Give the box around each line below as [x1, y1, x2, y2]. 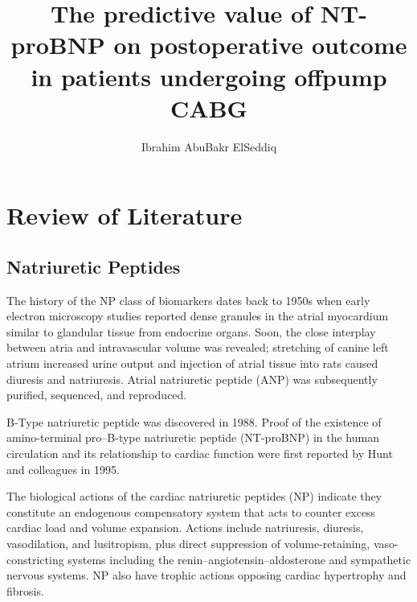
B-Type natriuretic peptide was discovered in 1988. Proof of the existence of [6, 413, 382, 430]
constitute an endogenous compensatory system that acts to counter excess [6, 503, 376, 520]
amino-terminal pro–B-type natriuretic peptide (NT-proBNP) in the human [6, 429, 379, 446]
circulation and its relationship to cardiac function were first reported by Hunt [6, 445, 393, 462]
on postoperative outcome [113, 28, 407, 61]
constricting [6, 550, 64, 567]
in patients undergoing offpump [31, 60, 387, 93]
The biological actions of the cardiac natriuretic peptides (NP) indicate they [6, 488, 382, 505]
